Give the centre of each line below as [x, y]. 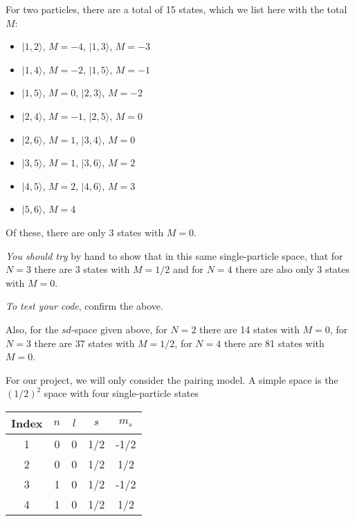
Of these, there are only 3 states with [85, 232]
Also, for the [32, 329]
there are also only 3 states [293, 269]
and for [189, 269]
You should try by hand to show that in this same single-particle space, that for [174, 255]
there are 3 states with [82, 269]
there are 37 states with [84, 343]
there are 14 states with [249, 329]
